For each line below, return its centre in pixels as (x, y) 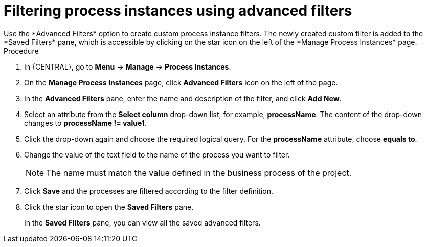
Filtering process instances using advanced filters (178, 11)
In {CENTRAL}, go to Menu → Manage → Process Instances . (128, 66)
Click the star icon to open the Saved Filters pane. (109, 207)
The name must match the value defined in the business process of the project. (199, 173)
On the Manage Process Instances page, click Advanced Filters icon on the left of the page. (181, 82)
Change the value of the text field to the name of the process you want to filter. (157, 154)
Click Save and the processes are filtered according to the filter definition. (149, 191)
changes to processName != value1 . (85, 123)
